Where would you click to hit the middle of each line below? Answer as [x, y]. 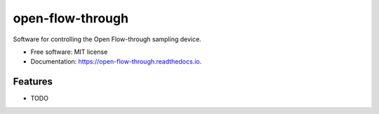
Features [33, 81]
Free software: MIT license [69, 52]
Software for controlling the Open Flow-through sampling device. [107, 39]
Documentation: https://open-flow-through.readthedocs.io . [116, 62]
